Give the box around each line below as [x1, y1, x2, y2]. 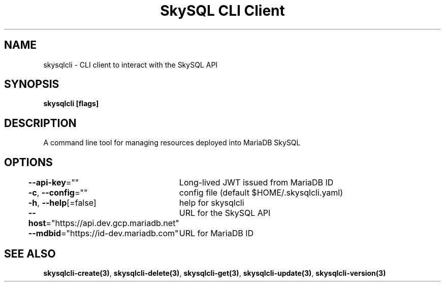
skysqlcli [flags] [43, 99, 99, 108]
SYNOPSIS [4, 78, 59, 91]
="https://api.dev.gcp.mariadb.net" [46, 218, 179, 229]
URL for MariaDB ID [179, 228, 253, 239]
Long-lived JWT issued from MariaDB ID [179, 177, 334, 188]
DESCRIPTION [4, 116, 77, 130]
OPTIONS [4, 155, 53, 169]
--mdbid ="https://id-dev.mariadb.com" [28, 228, 179, 239]
